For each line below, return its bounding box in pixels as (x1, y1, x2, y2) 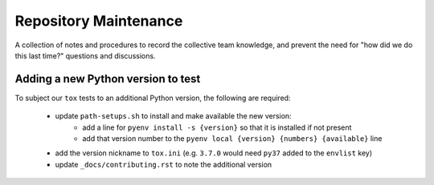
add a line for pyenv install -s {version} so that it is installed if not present (82, 123, 352, 132)
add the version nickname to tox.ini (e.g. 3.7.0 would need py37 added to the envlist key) (55, 148, 373, 158)
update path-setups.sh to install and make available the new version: (55, 111, 293, 121)
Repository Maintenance (14, 12, 183, 30)
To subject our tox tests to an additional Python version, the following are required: (14, 93, 291, 103)
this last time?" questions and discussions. (14, 50, 156, 60)
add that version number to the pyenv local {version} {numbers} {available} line (82, 134, 383, 143)
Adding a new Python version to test (14, 72, 201, 86)
